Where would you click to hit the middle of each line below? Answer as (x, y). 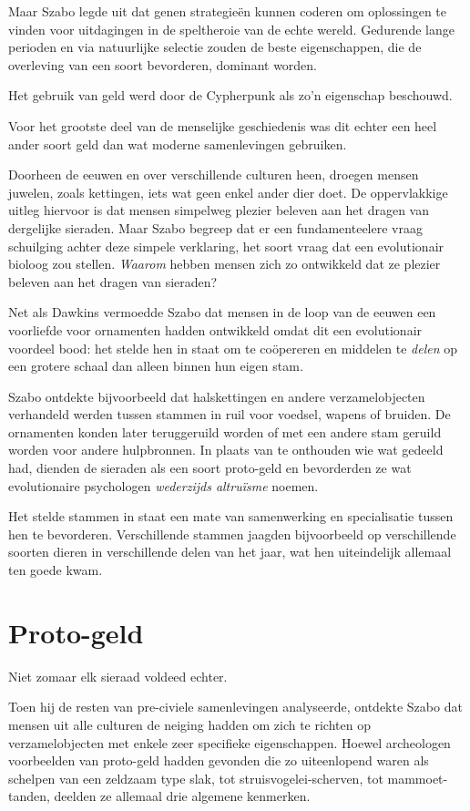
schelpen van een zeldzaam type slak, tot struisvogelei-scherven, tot (196, 778)
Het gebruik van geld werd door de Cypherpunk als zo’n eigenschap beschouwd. (230, 95)
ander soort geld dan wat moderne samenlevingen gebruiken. (178, 144)
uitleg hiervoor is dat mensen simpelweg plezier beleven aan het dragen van (219, 210)
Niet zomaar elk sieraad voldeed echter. (118, 676)
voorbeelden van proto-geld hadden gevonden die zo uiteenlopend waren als (219, 760)
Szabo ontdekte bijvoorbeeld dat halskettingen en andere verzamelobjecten (217, 396)
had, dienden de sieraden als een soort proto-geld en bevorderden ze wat (210, 468)
